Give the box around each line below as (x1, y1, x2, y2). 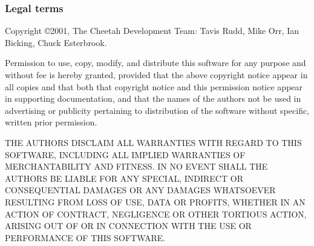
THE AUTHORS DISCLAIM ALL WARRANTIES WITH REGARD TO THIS (5, 136, 302, 148)
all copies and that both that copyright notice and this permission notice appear (5, 80, 303, 93)
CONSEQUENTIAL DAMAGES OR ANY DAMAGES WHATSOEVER (5, 184, 276, 196)
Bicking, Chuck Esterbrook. (5, 36, 107, 48)
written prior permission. (5, 116, 97, 128)
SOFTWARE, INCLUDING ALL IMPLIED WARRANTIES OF (5, 148, 246, 161)
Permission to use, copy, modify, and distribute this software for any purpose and (5, 56, 306, 69)
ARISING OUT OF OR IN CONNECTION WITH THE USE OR (5, 219, 252, 232)
